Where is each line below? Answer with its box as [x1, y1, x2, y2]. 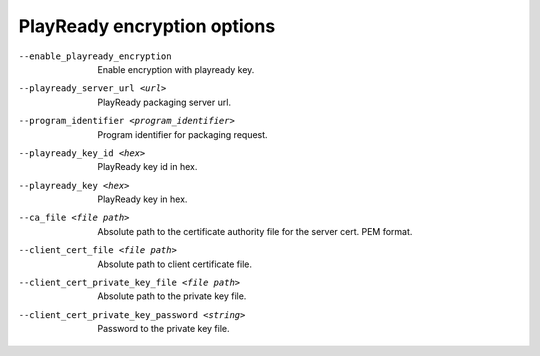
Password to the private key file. [97, 323, 230, 335]
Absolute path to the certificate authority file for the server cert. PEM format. [97, 225, 413, 237]
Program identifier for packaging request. [97, 128, 269, 140]
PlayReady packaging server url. [97, 96, 232, 108]
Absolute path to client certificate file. [97, 258, 252, 270]
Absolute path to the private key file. [97, 290, 247, 302]
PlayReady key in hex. [97, 193, 188, 205]
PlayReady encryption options [18, 15, 276, 37]
